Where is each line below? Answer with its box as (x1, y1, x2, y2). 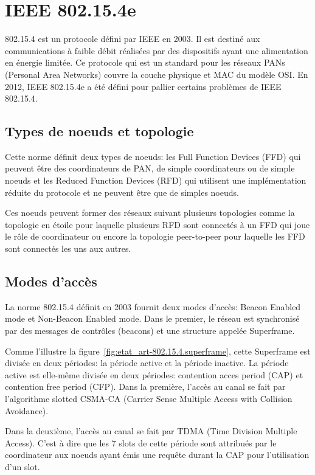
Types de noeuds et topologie (5, 122, 194, 140)
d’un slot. (5, 460, 40, 473)
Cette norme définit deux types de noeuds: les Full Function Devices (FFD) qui (5, 150, 301, 162)
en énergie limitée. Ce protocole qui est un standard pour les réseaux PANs (5, 56, 285, 69)
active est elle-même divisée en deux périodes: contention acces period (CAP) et (5, 368, 303, 381)
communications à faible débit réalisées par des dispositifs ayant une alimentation (5, 44, 308, 57)
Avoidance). (5, 404, 49, 417)
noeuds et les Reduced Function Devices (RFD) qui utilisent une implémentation (5, 174, 306, 187)
